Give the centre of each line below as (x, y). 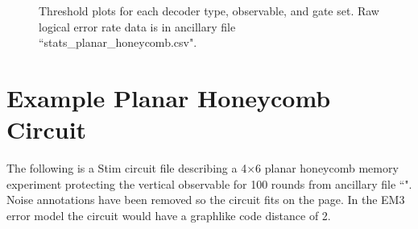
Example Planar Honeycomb (169, 97)
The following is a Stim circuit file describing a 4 (127, 168)
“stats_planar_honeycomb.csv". (118, 42)
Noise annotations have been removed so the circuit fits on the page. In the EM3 (206, 200)
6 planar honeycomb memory (327, 168)
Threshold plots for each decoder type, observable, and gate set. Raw (209, 10)
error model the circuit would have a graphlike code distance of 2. (169, 215)
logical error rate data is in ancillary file (137, 26)
